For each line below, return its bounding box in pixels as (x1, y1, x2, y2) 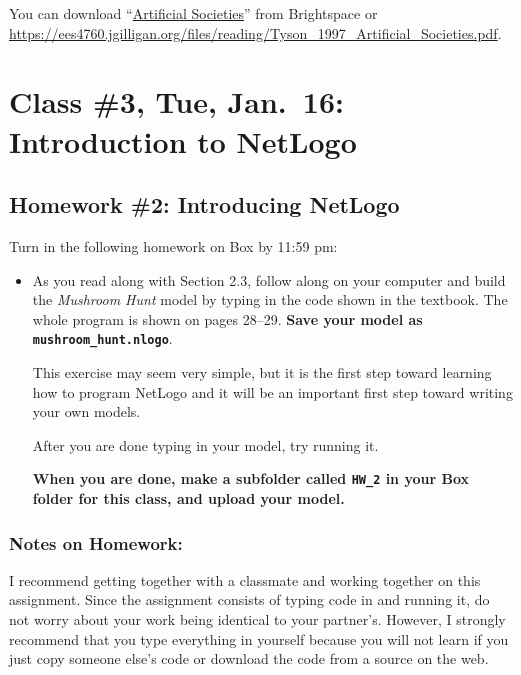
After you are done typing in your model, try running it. (32, 434, 379, 455)
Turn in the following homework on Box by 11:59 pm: (9, 235, 338, 256)
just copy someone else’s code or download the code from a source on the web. (9, 648, 489, 669)
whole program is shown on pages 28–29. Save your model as (32, 308, 423, 329)
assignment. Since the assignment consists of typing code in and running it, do (9, 589, 490, 610)
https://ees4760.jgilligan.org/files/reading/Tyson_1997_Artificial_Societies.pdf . (9, 22, 502, 43)
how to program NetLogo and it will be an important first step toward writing (32, 381, 513, 402)
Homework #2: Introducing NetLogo (9, 189, 400, 220)
